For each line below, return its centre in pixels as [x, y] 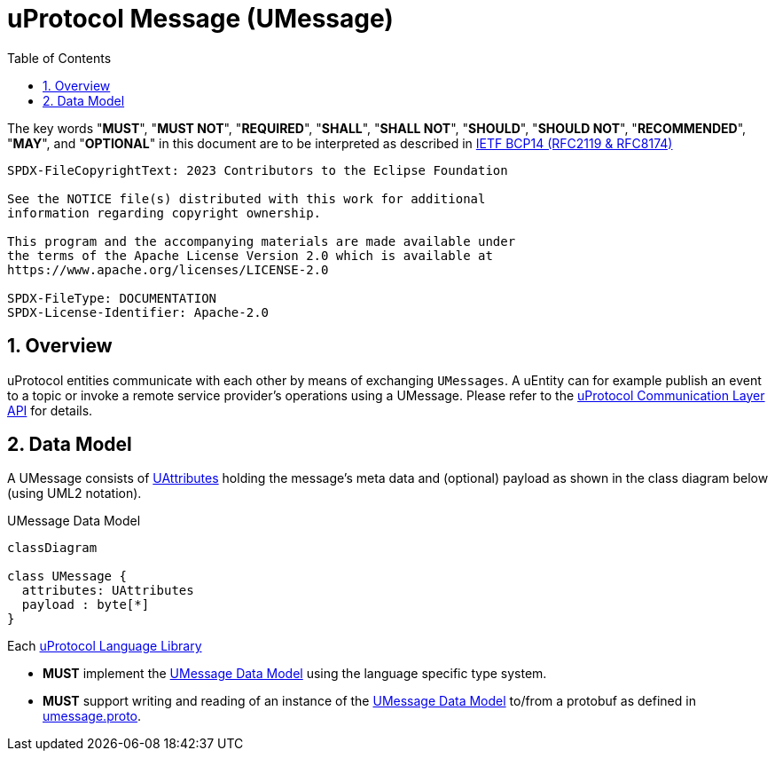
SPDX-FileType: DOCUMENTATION [112, 298]
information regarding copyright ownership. [164, 213]
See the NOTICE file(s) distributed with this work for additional [247, 198]
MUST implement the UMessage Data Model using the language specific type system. [295, 674]
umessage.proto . [92, 716]
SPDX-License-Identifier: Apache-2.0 [138, 312]
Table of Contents [59, 58]
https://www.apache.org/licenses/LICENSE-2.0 [168, 269]
